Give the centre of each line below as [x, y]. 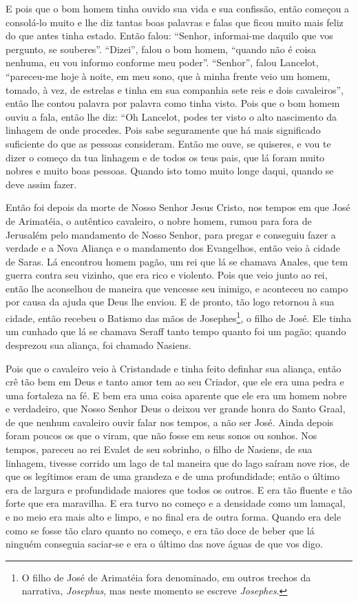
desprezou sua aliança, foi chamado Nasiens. [98, 344]
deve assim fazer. [41, 184]
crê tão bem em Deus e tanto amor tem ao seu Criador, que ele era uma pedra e [175, 382]
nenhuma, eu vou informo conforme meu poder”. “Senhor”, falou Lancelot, [162, 62]
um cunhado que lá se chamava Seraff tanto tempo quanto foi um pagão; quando [176, 331]
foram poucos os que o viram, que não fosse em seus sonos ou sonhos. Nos [161, 435]
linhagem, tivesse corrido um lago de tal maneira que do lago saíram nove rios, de [178, 462]
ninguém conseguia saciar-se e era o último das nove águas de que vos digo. [164, 544]
